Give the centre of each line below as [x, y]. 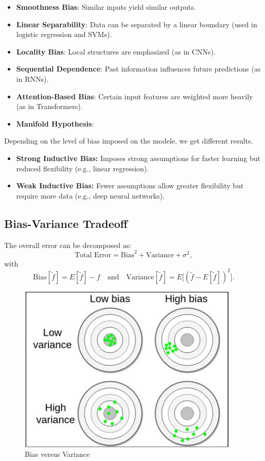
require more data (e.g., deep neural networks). [90, 195]
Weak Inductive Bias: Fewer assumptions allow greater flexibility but [130, 185]
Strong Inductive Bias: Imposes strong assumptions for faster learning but [138, 158]
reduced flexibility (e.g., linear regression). [83, 168]
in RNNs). [32, 78]
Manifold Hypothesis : [55, 123]
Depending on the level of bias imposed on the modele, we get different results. [129, 141]
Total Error [93, 255]
